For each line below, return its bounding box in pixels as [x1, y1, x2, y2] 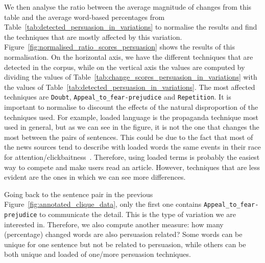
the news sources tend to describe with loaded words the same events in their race [4, 141, 261, 152]
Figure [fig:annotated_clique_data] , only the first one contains [4, 199, 202, 209]
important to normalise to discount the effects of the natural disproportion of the [4, 102, 258, 112]
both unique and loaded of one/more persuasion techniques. [4, 249, 191, 259]
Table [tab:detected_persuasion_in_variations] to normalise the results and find [4, 21, 257, 32]
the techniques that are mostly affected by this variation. [4, 31, 182, 42]
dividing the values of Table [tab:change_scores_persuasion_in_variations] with [4, 71, 257, 82]
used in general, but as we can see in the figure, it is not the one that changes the [4, 122, 259, 132]
